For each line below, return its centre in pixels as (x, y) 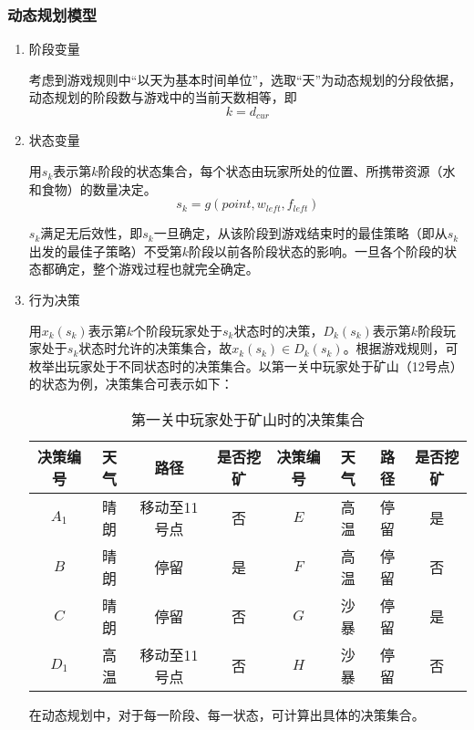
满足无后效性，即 (92, 233)
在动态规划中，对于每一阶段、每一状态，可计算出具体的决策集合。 (227, 714)
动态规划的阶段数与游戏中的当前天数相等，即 (163, 97)
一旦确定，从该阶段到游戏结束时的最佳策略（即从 (300, 233)
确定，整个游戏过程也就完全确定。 (156, 269)
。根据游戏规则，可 (401, 348)
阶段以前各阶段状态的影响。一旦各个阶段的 (317, 250)
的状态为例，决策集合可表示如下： (131, 384)
